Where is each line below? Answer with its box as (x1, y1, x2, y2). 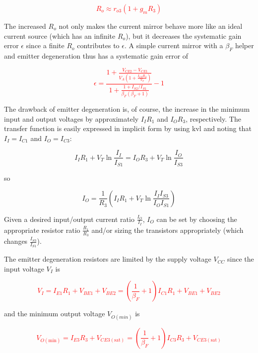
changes (4, 236, 28, 246)
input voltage (4, 263, 44, 274)
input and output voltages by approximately (4, 113, 139, 124)
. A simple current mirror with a (124, 40, 223, 51)
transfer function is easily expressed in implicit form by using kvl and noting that (4, 123, 252, 134)
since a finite (26, 40, 64, 51)
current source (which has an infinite (4, 30, 116, 41)
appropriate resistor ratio (4, 224, 80, 235)
